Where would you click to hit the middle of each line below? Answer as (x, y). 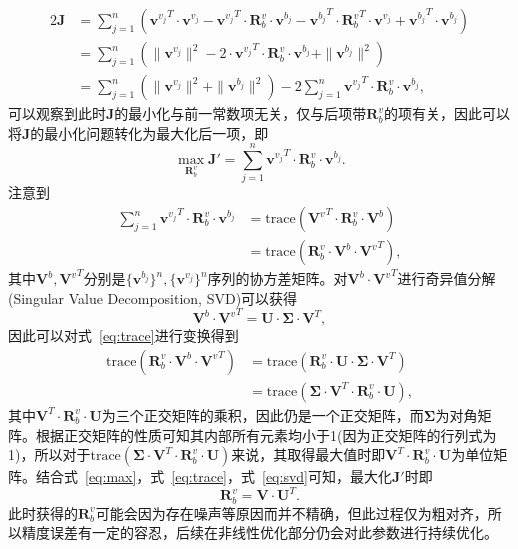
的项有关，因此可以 (446, 113)
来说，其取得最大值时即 (308, 454)
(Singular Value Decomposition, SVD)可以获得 (153, 297)
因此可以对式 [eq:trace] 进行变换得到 (123, 335)
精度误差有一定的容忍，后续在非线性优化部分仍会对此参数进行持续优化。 (259, 532)
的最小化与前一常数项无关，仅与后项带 (240, 113)
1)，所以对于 (49, 454)
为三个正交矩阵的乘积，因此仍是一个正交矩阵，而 (262, 414)
